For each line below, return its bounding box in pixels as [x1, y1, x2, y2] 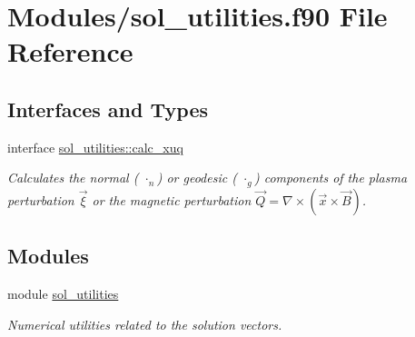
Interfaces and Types [7, 94, 208, 123]
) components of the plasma [253, 168, 408, 187]
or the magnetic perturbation [92, 190, 252, 209]
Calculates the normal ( [7, 168, 139, 187]
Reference [7, 33, 133, 70]
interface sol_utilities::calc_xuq [7, 137, 183, 156]
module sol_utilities [7, 284, 119, 303]
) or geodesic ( [156, 168, 237, 187]
